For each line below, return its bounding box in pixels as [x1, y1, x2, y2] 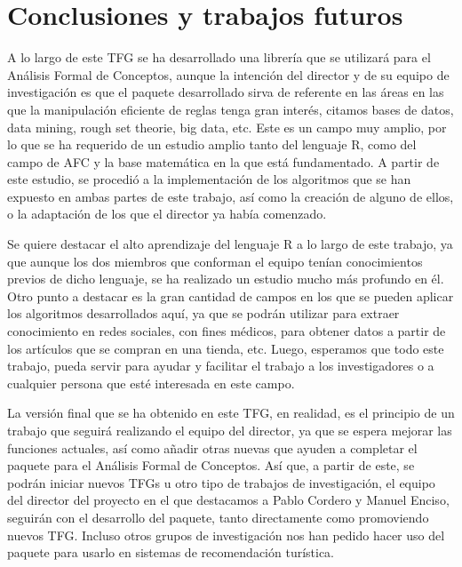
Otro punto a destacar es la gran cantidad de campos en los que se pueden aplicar [7, 286, 454, 305]
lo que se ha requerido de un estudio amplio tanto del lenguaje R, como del [7, 135, 417, 154]
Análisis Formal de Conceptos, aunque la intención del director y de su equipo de [7, 65, 450, 84]
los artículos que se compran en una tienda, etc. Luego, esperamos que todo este [7, 339, 444, 357]
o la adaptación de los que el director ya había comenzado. [7, 204, 327, 223]
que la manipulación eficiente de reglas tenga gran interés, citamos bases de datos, [7, 100, 454, 118]
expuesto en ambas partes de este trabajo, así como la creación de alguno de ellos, [7, 187, 454, 205]
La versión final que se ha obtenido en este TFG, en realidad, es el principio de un [7, 403, 455, 422]
